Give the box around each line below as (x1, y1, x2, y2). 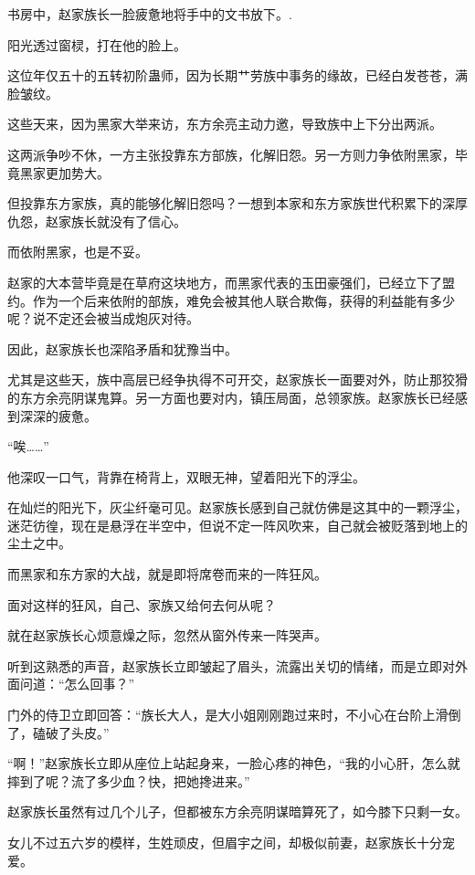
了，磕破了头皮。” (7, 722, 110, 742)
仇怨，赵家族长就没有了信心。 (7, 211, 186, 230)
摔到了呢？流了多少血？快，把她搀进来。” (7, 771, 250, 790)
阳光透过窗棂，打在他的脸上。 (7, 35, 186, 54)
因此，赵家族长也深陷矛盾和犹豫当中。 (7, 339, 237, 358)
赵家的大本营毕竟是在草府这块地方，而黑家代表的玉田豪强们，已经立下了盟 (7, 272, 455, 291)
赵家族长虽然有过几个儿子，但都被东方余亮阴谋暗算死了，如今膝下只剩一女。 (7, 802, 468, 821)
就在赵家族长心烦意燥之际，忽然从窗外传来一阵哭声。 (7, 626, 327, 645)
